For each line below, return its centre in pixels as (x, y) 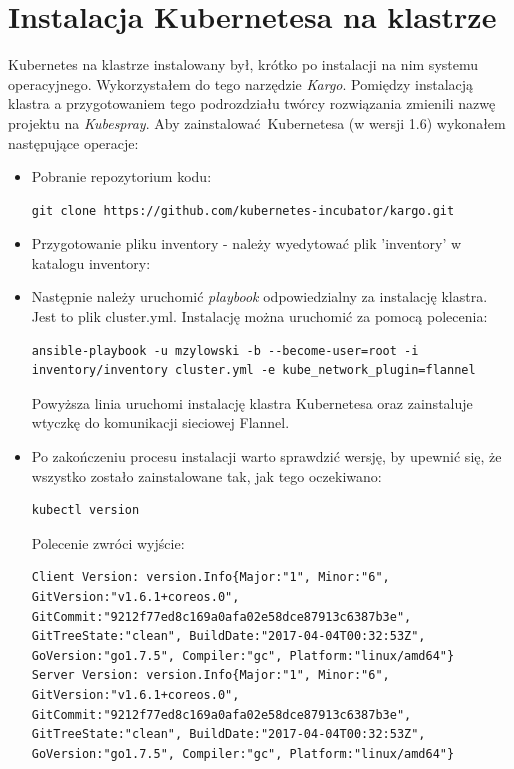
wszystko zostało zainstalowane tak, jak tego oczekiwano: (206, 475)
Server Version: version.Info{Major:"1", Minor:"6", (210, 675)
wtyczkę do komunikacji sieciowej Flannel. (160, 422)
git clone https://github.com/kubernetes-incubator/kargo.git (243, 210)
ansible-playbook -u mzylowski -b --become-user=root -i (225, 350)
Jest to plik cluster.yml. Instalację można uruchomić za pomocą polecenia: (259, 316)
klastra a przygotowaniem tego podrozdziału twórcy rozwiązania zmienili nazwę (252, 103)
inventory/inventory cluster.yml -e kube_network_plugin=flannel (253, 370)
